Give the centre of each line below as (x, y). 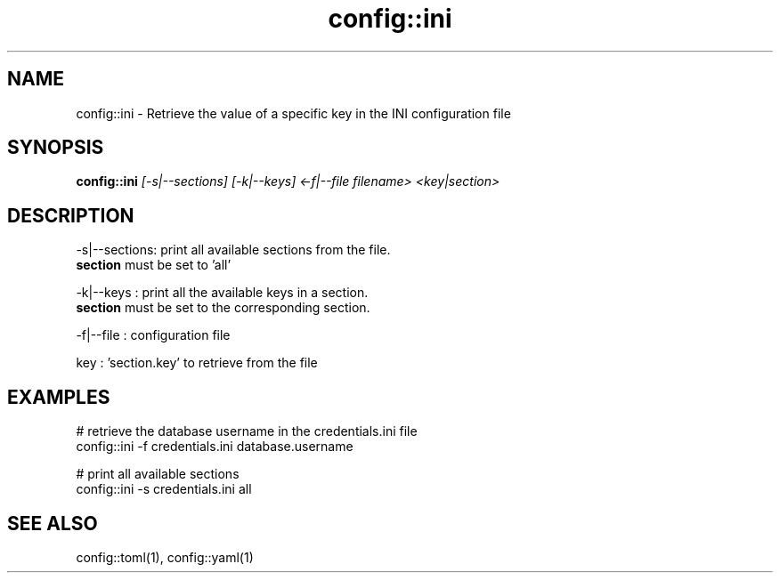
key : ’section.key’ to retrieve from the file (197, 363)
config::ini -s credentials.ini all (164, 489)
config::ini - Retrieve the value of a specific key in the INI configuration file (293, 113)
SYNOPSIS (56, 148)
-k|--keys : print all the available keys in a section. (222, 293)
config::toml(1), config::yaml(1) (165, 557)
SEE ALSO (53, 523)
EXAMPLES (59, 397)
